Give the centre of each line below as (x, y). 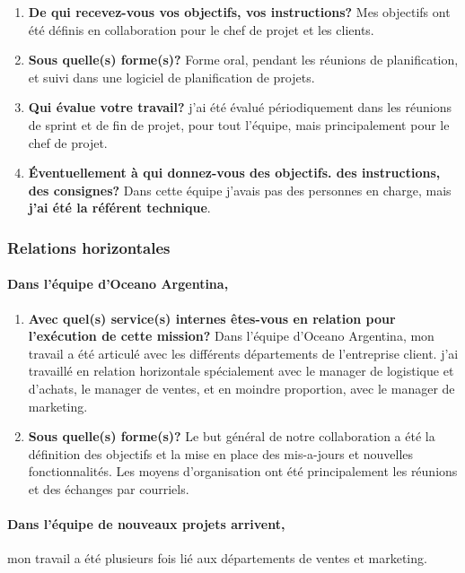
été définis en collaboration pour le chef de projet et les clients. (201, 29)
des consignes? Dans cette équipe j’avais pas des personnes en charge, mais (240, 190)
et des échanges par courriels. (109, 488)
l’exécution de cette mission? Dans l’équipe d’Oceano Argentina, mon (231, 336)
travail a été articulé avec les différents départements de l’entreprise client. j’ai (243, 353)
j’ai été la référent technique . (119, 208)
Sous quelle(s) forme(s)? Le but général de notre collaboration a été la (232, 436)
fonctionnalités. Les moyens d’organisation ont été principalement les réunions (243, 471)
